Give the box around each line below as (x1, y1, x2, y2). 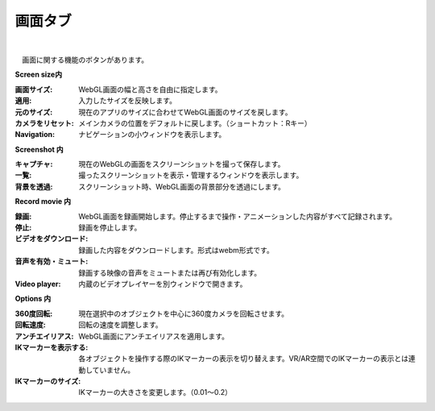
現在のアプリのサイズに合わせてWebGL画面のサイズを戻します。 (78, 107, 292, 117)
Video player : (14, 279, 61, 289)
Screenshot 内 (14, 144, 64, 154)
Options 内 (14, 294, 52, 304)
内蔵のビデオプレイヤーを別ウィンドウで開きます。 (78, 279, 247, 289)
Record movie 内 (14, 197, 72, 206)
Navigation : (14, 130, 56, 139)
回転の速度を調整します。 (78, 320, 163, 330)
